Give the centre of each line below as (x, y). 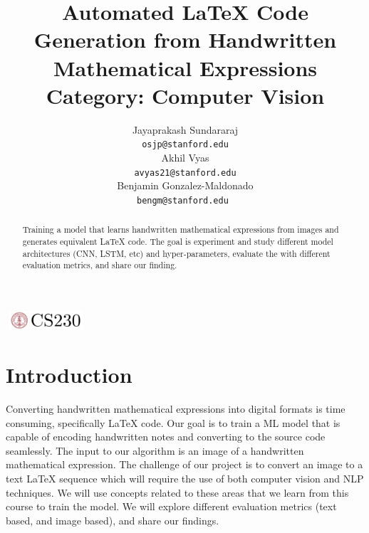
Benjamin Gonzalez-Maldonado (185, 185)
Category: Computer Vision (185, 95)
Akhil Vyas (185, 157)
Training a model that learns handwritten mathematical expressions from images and (181, 229)
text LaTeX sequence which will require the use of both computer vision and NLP (185, 478)
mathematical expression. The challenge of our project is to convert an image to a (184, 464)
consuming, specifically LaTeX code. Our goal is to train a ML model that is (173, 422)
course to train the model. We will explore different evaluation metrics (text (171, 506)
